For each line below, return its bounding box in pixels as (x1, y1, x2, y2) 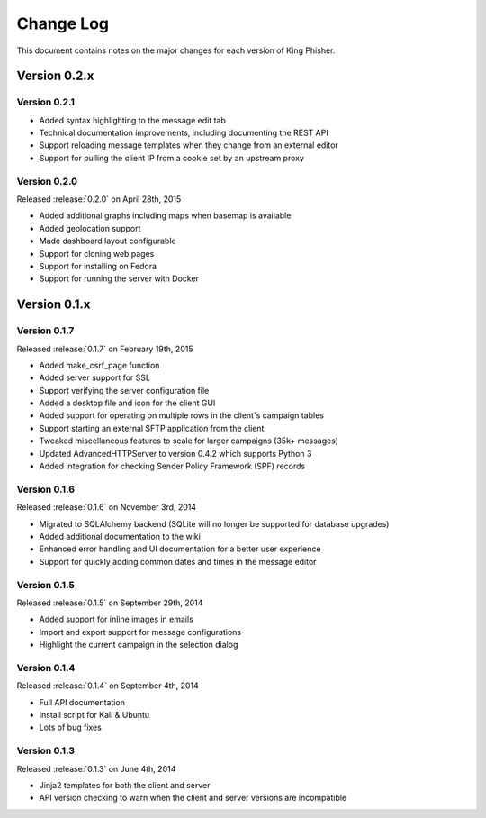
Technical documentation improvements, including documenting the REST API (39, 127, 328, 139)
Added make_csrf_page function (39, 359, 160, 370)
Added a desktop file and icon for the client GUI (39, 397, 216, 409)
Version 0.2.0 (16, 175, 78, 187)
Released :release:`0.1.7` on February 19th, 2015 (16, 343, 193, 354)
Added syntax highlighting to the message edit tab (39, 114, 227, 125)
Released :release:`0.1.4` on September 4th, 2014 (16, 680, 200, 691)
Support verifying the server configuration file (39, 385, 210, 395)
